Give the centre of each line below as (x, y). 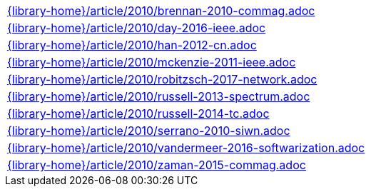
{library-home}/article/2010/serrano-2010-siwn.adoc (149, 131)
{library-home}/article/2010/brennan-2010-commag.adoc (161, 11)
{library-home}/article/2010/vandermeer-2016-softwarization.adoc (186, 148)
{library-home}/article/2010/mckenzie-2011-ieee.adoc (152, 62)
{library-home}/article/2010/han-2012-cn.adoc (132, 45)
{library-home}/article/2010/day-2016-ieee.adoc (137, 28)
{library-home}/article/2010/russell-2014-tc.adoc (138, 113)
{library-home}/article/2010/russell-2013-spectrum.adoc (159, 96)
